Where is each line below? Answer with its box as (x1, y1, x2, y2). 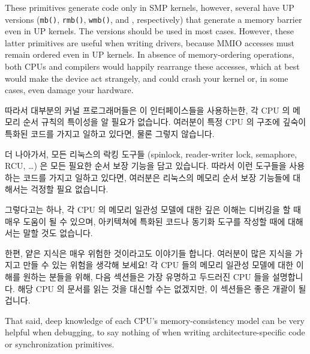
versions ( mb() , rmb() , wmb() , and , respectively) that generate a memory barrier (5, 13, 302, 25)
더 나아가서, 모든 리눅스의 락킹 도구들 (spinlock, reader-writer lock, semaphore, (5, 147, 297, 160)
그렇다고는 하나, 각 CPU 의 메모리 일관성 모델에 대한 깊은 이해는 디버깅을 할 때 (5, 203, 301, 215)
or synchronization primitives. (5, 337, 115, 350)
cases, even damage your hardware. (5, 84, 134, 96)
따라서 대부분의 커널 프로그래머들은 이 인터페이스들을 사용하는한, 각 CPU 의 (5, 103, 290, 116)
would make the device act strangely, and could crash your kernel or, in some (5, 72, 288, 84)
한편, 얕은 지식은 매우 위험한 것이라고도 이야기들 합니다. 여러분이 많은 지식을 (5, 246, 293, 259)
